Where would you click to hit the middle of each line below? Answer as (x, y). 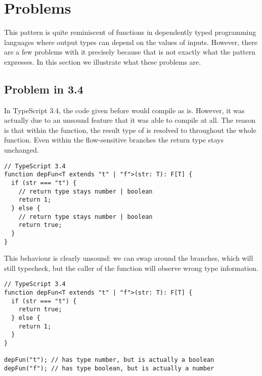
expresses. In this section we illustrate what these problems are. (103, 61)
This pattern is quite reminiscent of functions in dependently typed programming (130, 32)
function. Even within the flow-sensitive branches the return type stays (114, 140)
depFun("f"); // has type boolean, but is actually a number (109, 368)
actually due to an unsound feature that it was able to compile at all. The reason (130, 120)
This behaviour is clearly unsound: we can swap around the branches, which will (129, 258)
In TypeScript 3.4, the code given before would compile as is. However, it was (124, 110)
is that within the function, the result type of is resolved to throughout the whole (130, 130)
